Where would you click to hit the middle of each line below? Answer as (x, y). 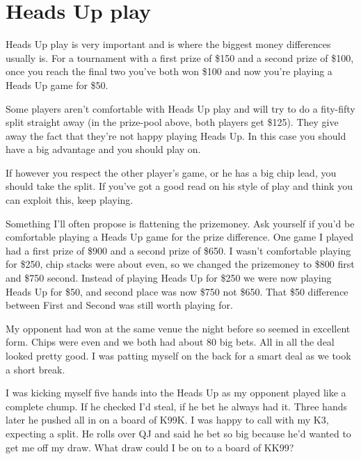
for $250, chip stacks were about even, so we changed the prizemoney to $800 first (180, 264)
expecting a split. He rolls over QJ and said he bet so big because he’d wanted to (178, 433)
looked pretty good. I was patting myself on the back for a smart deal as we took (178, 355)
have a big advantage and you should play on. (103, 149)
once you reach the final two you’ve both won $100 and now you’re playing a (169, 71)
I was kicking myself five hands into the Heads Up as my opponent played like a (176, 393)
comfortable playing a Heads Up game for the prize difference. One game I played (179, 237)
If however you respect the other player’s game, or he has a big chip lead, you (171, 172)
